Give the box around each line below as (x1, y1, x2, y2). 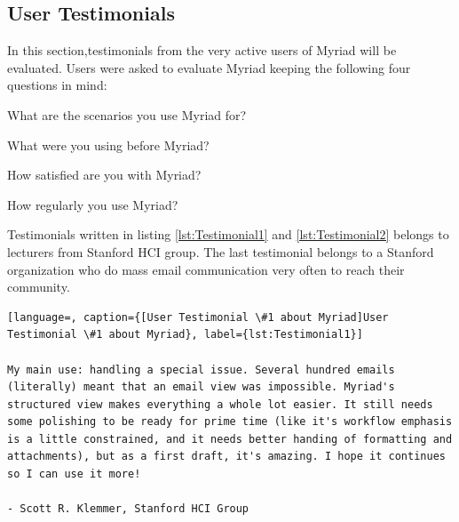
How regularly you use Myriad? (7, 195, 178, 213)
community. (7, 277, 70, 296)
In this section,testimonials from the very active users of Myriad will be (7, 41, 397, 60)
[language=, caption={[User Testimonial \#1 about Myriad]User (7, 310, 389, 324)
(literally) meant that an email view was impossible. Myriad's (7, 381, 395, 394)
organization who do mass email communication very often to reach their (7, 260, 405, 278)
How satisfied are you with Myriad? (7, 165, 202, 184)
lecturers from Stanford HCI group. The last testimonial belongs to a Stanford (7, 242, 434, 261)
